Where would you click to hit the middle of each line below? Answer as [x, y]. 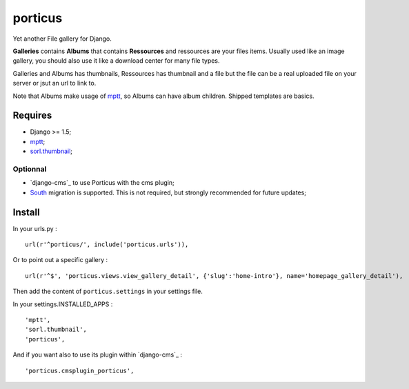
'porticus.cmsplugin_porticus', [80, 370]
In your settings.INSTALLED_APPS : [63, 304]
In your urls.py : [35, 228]
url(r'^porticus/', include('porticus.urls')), [107, 245]
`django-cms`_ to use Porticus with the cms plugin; [102, 183]
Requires [32, 116]
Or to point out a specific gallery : [60, 260]
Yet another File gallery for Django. [62, 39]
